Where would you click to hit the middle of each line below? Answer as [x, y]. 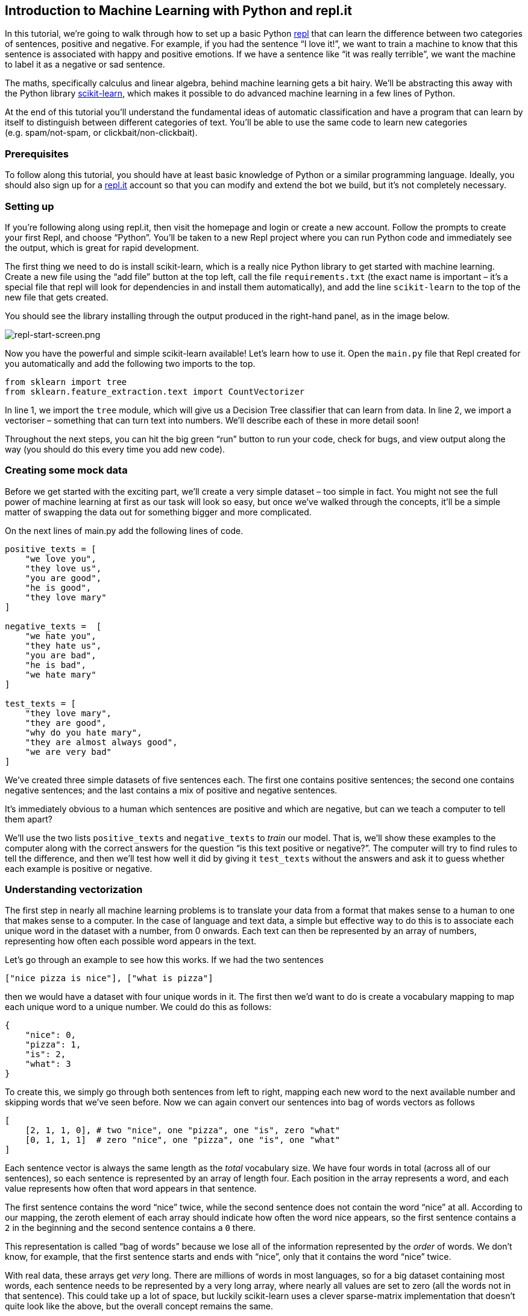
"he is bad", [55, 665]
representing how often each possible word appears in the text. [131, 941]
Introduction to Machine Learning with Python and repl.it [178, 11]
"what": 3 [48, 1064]
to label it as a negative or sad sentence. [85, 65]
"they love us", [63, 568]
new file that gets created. [57, 297]
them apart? [29, 819]
